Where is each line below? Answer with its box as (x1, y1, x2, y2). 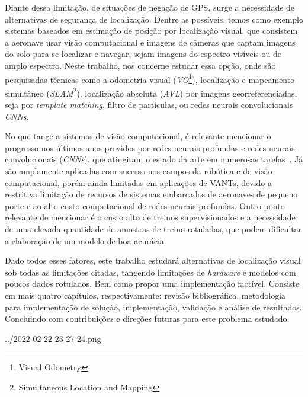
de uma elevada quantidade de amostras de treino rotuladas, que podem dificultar (5, 223, 302, 235)
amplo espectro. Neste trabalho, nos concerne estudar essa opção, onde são (5, 59, 276, 71)
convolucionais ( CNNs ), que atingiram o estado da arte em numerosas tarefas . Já (5, 153, 303, 165)
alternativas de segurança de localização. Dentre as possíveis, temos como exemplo (5, 12, 303, 25)
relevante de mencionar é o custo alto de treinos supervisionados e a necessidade (5, 211, 296, 223)
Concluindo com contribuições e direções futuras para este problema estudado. (5, 312, 290, 325)
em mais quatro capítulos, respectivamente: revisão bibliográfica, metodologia (5, 289, 286, 301)
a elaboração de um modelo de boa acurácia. (5, 234, 166, 246)
